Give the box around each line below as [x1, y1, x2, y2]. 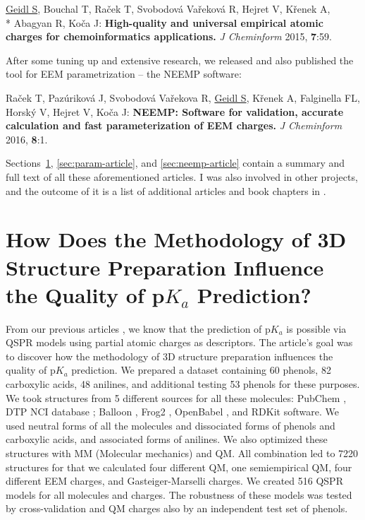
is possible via [286, 321, 347, 336]
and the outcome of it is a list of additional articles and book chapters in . [6, 183, 326, 198]
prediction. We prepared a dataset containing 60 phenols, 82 [71, 362, 331, 377]
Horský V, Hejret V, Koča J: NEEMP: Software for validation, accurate [6, 104, 344, 119]
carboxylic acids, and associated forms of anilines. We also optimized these [6, 432, 328, 447]
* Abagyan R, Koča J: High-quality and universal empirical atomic [6, 15, 323, 30]
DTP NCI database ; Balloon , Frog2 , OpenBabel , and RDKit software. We [6, 404, 339, 419]
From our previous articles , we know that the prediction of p [6, 321, 271, 336]
